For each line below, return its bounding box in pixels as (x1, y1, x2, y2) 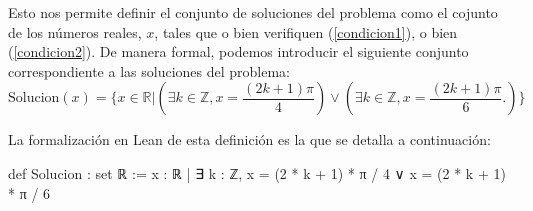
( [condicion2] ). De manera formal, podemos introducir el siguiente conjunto (8, 41, 469, 62)
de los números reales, (8, 21, 142, 42)
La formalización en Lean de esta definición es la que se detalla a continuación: (8, 129, 491, 150)
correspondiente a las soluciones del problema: (8, 60, 290, 81)
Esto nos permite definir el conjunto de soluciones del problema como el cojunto (8, 2, 498, 22)
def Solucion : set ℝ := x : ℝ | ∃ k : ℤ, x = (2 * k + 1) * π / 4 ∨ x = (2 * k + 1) (8, 162, 506, 183)
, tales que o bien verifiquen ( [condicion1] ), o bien (154, 21, 458, 42)
